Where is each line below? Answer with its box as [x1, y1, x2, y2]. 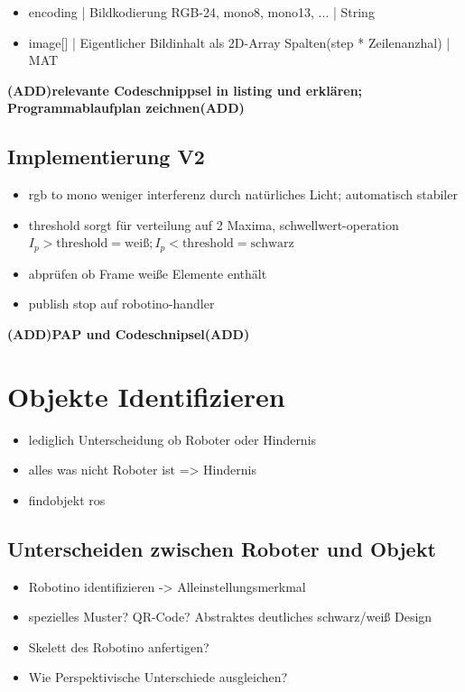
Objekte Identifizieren [7, 377, 285, 414]
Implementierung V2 [7, 143, 205, 171]
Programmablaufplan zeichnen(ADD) [7, 98, 245, 117]
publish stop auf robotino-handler [28, 294, 215, 313]
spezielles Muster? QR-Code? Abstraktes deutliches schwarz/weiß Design [28, 607, 432, 626]
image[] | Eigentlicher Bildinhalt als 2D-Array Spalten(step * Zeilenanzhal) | [28, 32, 451, 51]
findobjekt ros [28, 490, 106, 509]
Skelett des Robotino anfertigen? [28, 637, 209, 656]
